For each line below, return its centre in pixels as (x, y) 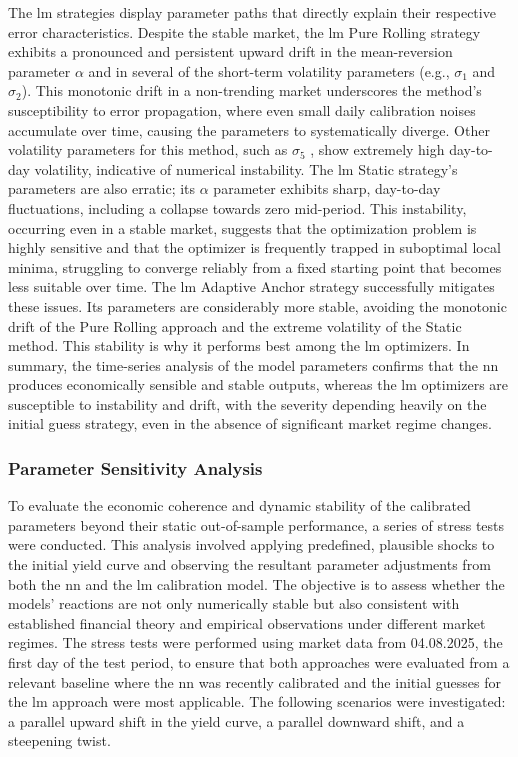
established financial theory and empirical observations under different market (247, 622)
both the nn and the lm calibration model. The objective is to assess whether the (256, 583)
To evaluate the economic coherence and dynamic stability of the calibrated (239, 505)
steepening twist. (59, 740)
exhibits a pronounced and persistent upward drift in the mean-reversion (230, 51)
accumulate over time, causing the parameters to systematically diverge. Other (249, 129)
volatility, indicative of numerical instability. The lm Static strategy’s (246, 168)
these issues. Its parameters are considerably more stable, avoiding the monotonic (257, 305)
